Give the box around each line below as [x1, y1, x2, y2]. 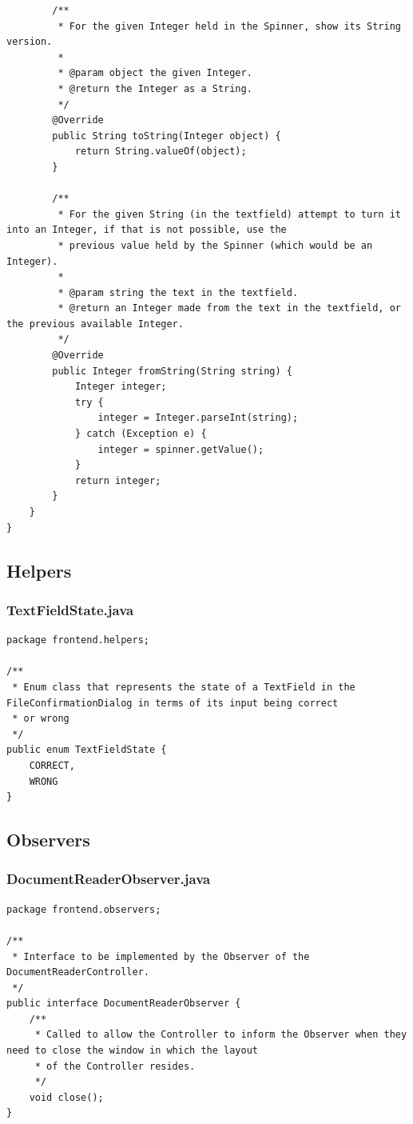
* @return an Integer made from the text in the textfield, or [58, 302, 401, 314]
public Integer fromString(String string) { [52, 365, 292, 377]
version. [6, 36, 53, 48]
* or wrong [12, 713, 69, 725]
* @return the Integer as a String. [58, 82, 252, 94]
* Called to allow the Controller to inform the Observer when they [34, 1029, 407, 1041]
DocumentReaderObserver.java [6, 869, 211, 889]
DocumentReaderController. [6, 966, 149, 978]
